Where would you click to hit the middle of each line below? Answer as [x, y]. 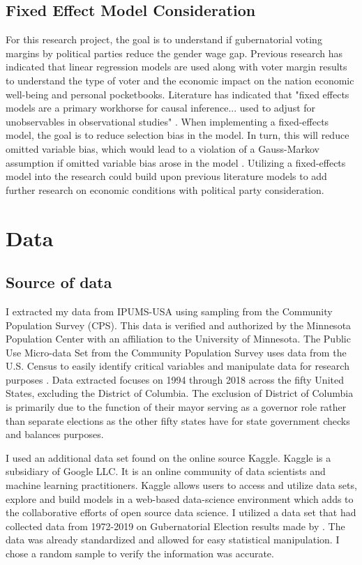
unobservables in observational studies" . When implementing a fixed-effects [167, 121]
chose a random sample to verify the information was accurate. [140, 553]
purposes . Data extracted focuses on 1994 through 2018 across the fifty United [175, 379]
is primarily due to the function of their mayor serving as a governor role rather [176, 407]
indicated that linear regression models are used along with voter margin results [176, 67]
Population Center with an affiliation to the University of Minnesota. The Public [178, 339]
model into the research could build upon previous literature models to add [166, 176]
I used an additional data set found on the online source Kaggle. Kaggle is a [168, 457]
